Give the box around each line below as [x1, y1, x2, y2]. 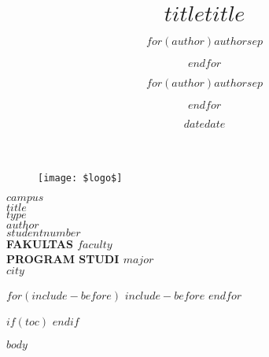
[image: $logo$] [38, 172, 123, 184]
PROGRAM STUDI [6, 251, 120, 267]
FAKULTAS [6, 235, 73, 251]
